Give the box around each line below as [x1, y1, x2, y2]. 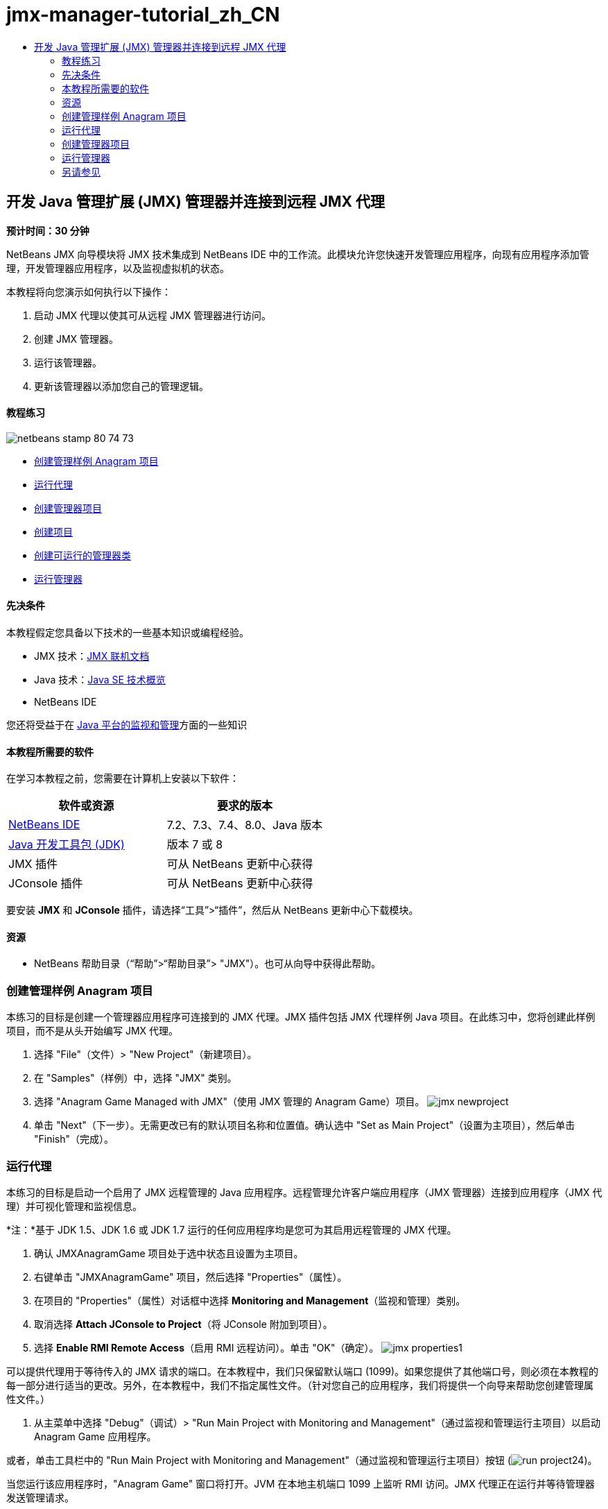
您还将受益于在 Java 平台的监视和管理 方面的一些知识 [6, 719, 247, 731]
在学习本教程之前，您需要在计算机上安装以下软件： [6, 772, 239, 785]
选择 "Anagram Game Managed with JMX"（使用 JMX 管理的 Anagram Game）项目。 [34, 1095, 425, 1108]
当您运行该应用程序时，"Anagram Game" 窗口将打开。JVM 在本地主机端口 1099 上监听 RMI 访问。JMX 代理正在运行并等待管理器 [6, 1477, 595, 1490]
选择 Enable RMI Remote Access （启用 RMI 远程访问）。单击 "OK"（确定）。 [34, 1341, 379, 1354]
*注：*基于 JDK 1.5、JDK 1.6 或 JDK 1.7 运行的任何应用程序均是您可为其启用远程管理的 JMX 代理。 [6, 1223, 457, 1236]
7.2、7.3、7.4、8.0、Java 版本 [166, 818, 323, 833]
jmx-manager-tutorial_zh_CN [6, 3, 280, 26]
